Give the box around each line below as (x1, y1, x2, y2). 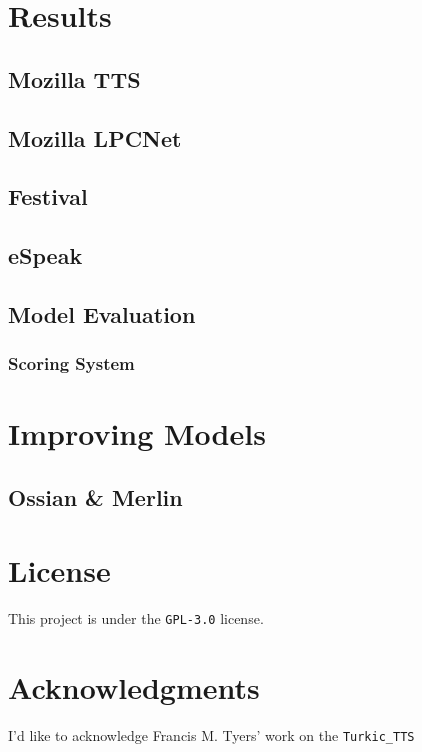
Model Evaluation (8, 298, 196, 329)
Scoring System (8, 351, 135, 376)
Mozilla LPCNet (8, 122, 182, 153)
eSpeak (8, 240, 83, 271)
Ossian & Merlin (8, 481, 183, 512)
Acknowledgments (8, 667, 260, 708)
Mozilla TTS (8, 63, 141, 94)
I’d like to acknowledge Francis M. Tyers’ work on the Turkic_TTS (8, 725, 415, 746)
